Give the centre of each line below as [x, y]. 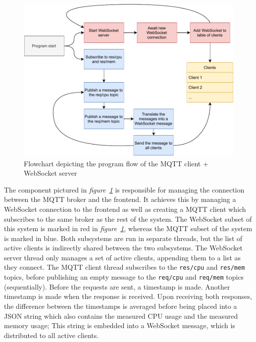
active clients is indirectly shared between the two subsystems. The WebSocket [123, 248]
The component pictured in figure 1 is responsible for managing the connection [124, 189]
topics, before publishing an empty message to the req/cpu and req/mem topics [124, 277]
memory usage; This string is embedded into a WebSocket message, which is [120, 325]
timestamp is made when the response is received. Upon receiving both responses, [128, 296]
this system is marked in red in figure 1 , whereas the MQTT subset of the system [128, 228]
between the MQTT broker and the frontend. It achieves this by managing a [120, 199]
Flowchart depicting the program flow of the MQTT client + [116, 163]
